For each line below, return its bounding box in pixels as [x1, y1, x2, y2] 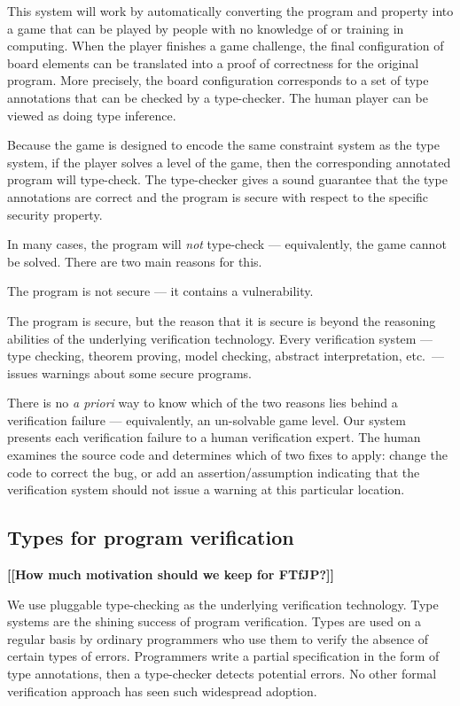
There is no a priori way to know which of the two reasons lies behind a [7, 393, 398, 412]
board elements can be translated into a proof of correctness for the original [7, 53, 419, 72]
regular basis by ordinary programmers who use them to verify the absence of [7, 629, 429, 648]
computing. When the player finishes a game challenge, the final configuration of [7, 36, 444, 55]
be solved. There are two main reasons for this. [7, 252, 262, 270]
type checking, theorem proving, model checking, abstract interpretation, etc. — [7, 346, 444, 365]
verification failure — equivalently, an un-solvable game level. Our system [7, 410, 406, 429]
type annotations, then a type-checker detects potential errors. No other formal [7, 664, 437, 683]
